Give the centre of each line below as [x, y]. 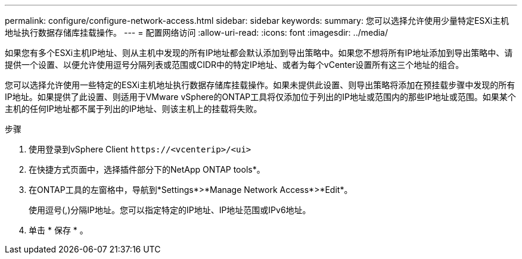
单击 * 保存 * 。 [58, 230]
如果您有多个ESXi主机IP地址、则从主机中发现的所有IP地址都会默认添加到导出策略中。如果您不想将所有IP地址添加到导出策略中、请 [259, 53]
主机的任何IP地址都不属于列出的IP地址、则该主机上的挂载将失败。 [133, 109]
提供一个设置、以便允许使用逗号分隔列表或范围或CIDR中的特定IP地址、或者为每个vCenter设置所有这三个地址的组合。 [234, 65]
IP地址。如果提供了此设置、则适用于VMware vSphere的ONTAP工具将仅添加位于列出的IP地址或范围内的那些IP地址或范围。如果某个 [260, 97]
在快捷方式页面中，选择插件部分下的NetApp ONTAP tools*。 [147, 169]
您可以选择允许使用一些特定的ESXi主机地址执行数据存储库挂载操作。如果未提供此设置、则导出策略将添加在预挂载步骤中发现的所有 [260, 85]
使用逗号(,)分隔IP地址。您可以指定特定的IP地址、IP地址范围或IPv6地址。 [170, 210]
